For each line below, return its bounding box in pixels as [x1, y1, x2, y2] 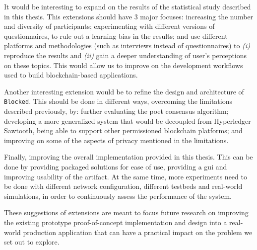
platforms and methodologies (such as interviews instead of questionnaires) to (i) [4, 40, 250, 51]
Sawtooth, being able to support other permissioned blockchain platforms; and [4, 125, 243, 136]
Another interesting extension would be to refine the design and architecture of [4, 86, 244, 96]
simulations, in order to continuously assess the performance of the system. [4, 190, 232, 201]
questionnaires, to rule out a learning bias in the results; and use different [4, 30, 228, 41]
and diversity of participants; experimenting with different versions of [4, 21, 215, 31]
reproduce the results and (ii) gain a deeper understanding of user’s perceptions [4, 50, 247, 60]
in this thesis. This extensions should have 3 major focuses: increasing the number [4, 11, 254, 21]
